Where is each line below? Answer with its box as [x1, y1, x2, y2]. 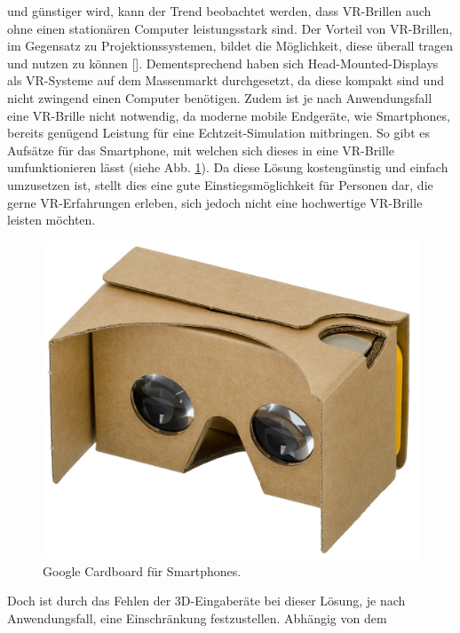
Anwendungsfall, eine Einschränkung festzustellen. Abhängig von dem [7, 608, 387, 627]
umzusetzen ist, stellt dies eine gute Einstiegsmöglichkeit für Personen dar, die [7, 175, 433, 194]
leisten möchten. [7, 210, 96, 229]
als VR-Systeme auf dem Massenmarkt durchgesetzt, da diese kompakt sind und [7, 71, 444, 90]
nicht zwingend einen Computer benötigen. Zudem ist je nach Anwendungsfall [7, 88, 432, 107]
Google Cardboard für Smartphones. [43, 561, 242, 580]
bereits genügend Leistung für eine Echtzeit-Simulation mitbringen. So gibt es [7, 123, 430, 142]
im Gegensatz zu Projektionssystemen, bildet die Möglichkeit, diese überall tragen [7, 36, 454, 55]
